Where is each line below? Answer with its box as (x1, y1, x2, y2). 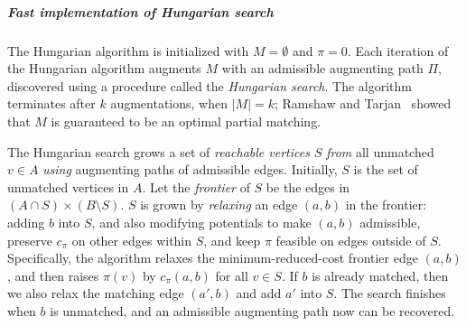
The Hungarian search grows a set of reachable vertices (7, 142, 310, 161)
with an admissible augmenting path (221, 59, 424, 78)
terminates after (7, 94, 96, 113)
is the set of (353, 160, 418, 179)
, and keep (203, 230, 261, 249)
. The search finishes (333, 284, 446, 303)
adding (7, 212, 45, 231)
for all (215, 265, 248, 284)
